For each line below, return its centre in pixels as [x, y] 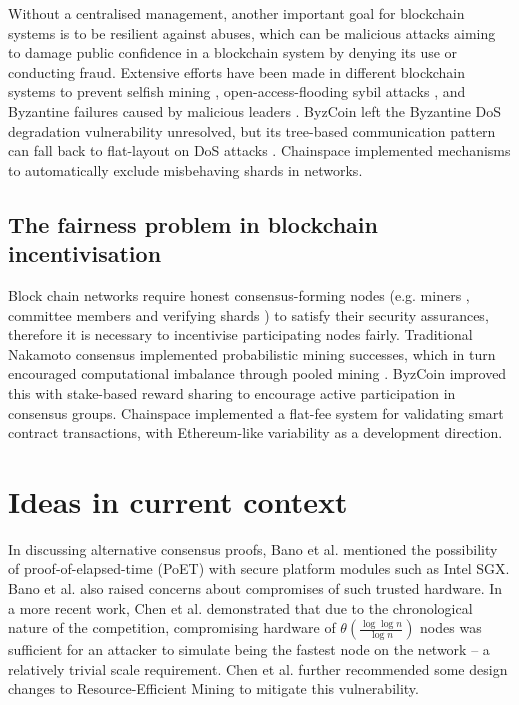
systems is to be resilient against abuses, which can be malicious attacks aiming [252, 32]
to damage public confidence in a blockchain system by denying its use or [233, 52]
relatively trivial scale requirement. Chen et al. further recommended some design [258, 668]
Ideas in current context [178, 500]
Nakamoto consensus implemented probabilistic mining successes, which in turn [252, 353]
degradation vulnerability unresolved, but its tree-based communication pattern [252, 130]
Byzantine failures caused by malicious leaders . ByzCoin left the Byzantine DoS [255, 110]
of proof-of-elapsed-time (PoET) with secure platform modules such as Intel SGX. [259, 568]
